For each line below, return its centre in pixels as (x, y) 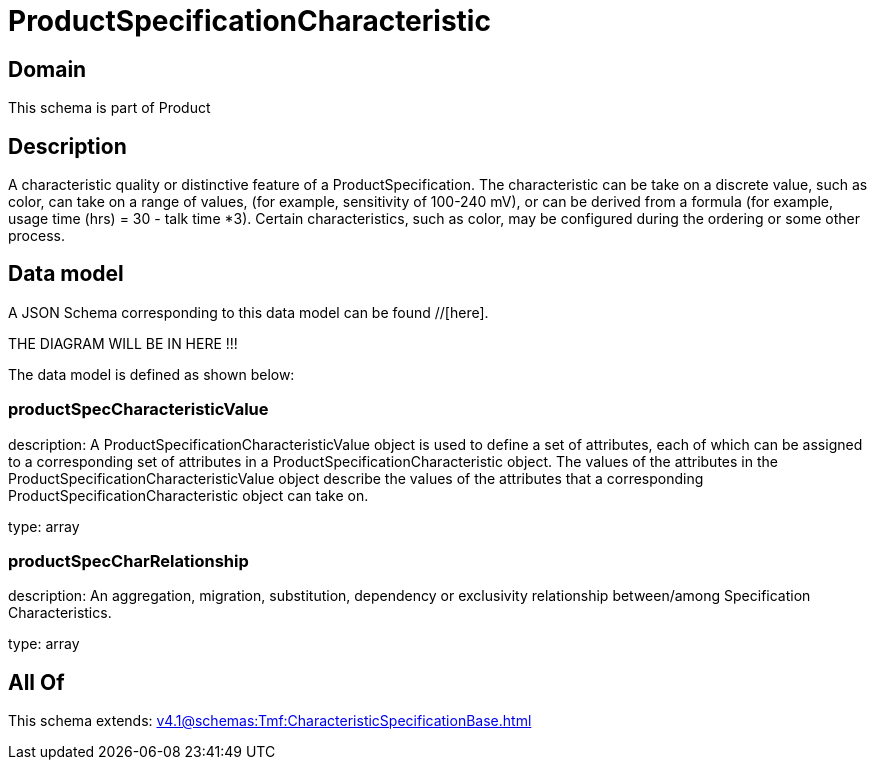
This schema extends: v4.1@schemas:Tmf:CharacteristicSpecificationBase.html (270, 721)
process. (36, 236)
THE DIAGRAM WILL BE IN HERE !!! (123, 343)
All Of (36, 682)
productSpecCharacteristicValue (138, 409)
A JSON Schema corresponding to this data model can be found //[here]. (248, 312)
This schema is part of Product (109, 108)
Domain (47, 69)
